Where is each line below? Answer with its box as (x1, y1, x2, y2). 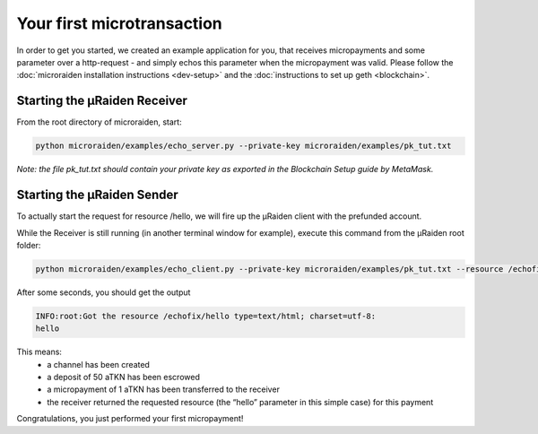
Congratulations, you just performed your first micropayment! (16, 413, 244, 424)
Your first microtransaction (16, 13, 223, 33)
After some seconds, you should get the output (16, 287, 191, 298)
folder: (16, 239, 41, 250)
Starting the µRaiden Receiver (16, 93, 188, 108)
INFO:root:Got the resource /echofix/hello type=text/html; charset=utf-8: (35, 310, 377, 321)
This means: (16, 346, 63, 358)
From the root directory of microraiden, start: (16, 117, 183, 127)
